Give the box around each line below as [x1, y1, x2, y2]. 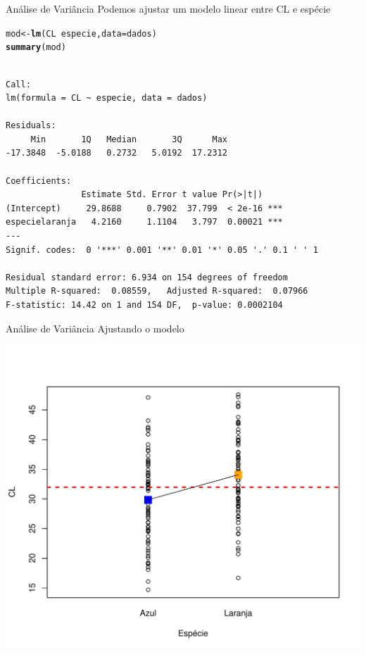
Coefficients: [6, 175, 72, 186]
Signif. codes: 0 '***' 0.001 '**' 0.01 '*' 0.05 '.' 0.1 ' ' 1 [6, 244, 318, 255]
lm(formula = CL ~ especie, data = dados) [6, 93, 208, 104]
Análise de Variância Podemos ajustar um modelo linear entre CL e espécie [6, 1, 331, 15]
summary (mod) [6, 42, 66, 53]
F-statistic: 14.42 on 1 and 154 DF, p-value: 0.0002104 [6, 300, 283, 310]
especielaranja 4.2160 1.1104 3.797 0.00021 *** [6, 217, 283, 227]
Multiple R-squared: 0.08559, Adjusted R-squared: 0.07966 [6, 286, 308, 297]
